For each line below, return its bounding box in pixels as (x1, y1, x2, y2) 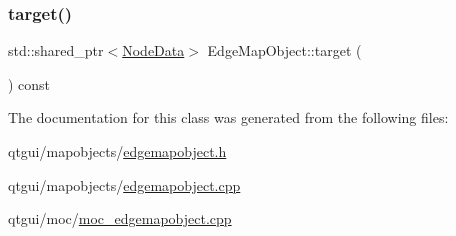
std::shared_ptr (8, 40, 104, 61)
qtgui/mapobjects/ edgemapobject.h (8, 141, 227, 161)
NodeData (122, 40, 185, 61)
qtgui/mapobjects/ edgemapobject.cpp (8, 174, 241, 195)
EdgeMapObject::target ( (207, 40, 362, 61)
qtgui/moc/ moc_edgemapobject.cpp (8, 208, 232, 229)
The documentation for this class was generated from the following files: (8, 107, 449, 128)
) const (8, 73, 51, 94)
